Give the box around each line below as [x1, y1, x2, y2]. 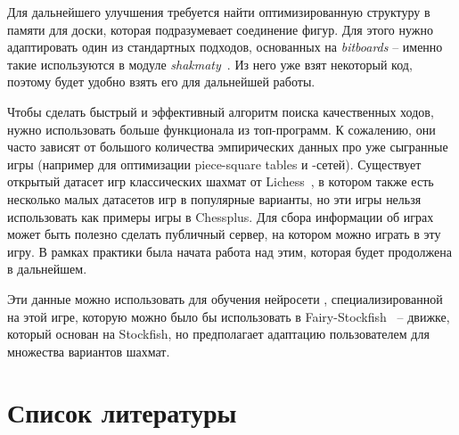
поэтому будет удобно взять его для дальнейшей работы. [7, 72, 316, 91]
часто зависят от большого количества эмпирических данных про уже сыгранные [7, 137, 448, 156]
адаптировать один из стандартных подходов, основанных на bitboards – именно [7, 37, 443, 56]
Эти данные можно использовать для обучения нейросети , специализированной [7, 289, 443, 308]
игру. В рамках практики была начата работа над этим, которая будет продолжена [7, 242, 452, 260]
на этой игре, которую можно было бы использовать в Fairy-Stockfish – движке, [7, 307, 450, 325]
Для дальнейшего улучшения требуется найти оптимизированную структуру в [7, 3, 430, 21]
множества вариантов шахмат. [7, 341, 170, 360]
